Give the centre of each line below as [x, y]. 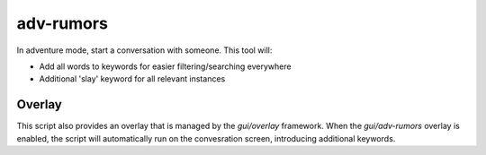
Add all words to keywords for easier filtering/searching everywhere [165, 66]
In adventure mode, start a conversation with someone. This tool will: [144, 50]
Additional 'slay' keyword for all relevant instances [132, 79]
